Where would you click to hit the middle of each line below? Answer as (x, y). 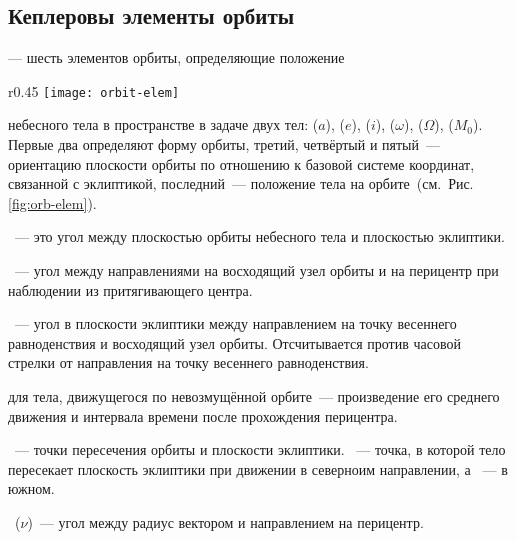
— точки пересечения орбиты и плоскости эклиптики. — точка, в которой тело (260, 449)
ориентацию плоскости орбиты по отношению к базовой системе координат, (241, 163)
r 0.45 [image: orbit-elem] (94, 90)
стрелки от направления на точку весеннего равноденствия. (188, 362)
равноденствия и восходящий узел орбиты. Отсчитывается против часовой (234, 342)
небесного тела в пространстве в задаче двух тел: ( (163, 124)
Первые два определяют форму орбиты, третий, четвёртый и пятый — (224, 144)
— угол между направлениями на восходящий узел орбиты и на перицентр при (256, 270)
